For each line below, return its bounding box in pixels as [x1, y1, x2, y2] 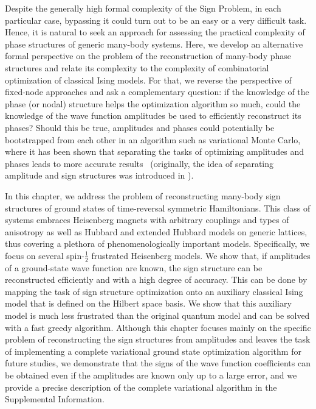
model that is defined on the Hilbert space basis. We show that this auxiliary [5, 297, 292, 310]
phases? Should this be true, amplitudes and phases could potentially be [5, 121, 275, 133]
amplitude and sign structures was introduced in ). [5, 169, 194, 182]
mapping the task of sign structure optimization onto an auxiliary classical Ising [5, 285, 303, 297]
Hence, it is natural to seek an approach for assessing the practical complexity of [5, 26, 305, 38]
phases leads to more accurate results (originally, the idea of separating [5, 157, 274, 169]
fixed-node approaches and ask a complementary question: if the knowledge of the [5, 85, 309, 98]
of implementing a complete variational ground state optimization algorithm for [5, 344, 301, 357]
